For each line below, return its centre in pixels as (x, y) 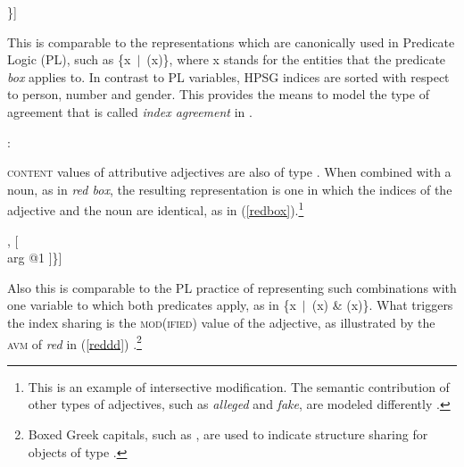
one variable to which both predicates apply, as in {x (152, 305)
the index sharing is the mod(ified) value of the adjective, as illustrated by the (221, 322)
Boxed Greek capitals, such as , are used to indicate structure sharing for (228, 434)
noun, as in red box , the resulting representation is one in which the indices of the (230, 189)
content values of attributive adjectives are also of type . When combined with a (229, 172)
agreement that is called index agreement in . (130, 111)
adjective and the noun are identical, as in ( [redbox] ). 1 (156, 208)
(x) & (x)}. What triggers (382, 305)
